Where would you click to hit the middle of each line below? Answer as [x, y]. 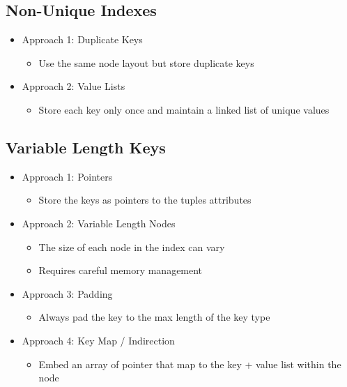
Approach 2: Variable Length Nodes [99, 223]
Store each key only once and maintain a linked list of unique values [184, 109]
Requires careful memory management [121, 270]
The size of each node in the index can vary [132, 246]
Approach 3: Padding [67, 293]
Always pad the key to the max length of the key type [154, 317]
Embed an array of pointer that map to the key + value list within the [190, 364]
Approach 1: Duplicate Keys [82, 39]
